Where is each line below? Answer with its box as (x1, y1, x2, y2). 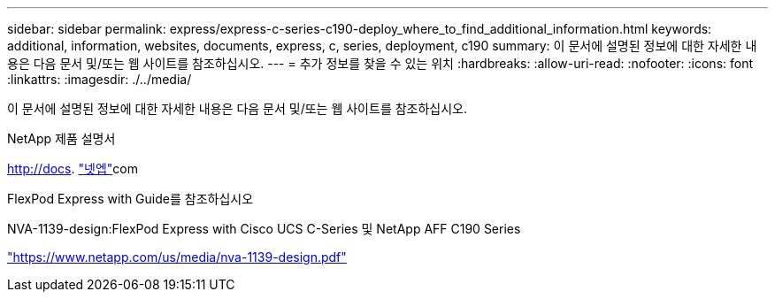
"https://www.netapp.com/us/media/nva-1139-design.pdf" (7, 249, 347, 264)
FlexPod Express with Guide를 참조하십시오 (7, 191, 254, 206)
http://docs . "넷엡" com (7, 161, 138, 176)
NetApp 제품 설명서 (7, 131, 116, 146)
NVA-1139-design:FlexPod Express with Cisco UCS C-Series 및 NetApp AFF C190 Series (7, 221, 521, 236)
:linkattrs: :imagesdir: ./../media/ (7, 72, 192, 87)
